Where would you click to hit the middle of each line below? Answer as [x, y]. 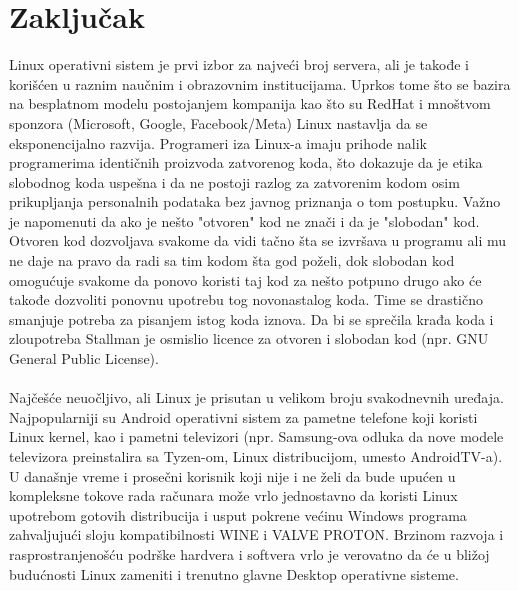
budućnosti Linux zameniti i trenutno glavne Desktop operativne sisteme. [234, 573]
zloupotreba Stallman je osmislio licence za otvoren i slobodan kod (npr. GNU [249, 338]
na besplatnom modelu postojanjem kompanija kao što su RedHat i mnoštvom [250, 103]
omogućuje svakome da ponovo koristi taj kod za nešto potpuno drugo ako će [245, 279]
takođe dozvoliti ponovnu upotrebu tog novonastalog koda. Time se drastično [246, 299]
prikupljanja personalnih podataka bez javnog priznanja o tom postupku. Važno [255, 201]
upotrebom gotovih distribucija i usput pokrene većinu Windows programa [238, 514]
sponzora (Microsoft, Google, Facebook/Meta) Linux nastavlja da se [218, 122]
